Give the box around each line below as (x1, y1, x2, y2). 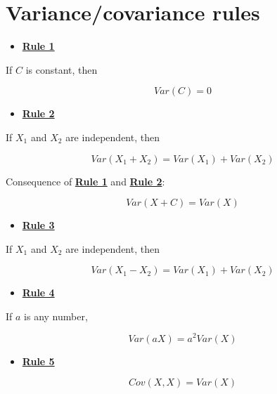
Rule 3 (22, 218, 55, 232)
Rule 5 (22, 353, 55, 368)
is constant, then (25, 62, 98, 77)
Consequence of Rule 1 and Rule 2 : (6, 173, 165, 188)
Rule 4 (22, 285, 55, 300)
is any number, (24, 308, 88, 323)
